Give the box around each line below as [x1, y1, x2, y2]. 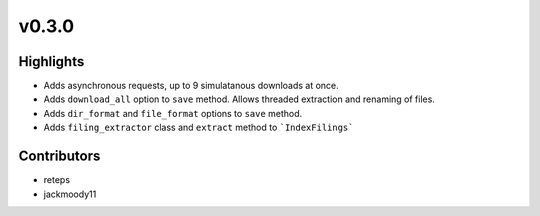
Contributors [18, 148, 101, 165]
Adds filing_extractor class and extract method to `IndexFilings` [43, 121, 354, 134]
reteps [43, 174, 70, 186]
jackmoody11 [43, 188, 97, 200]
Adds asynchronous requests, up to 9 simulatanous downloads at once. [43, 80, 339, 92]
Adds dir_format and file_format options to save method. [43, 107, 303, 119]
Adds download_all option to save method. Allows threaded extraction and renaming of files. [43, 93, 435, 105]
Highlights [18, 53, 85, 70]
